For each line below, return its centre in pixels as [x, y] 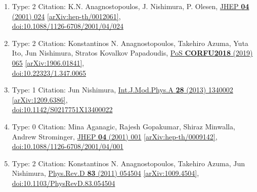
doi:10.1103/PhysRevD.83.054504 [63, 183]
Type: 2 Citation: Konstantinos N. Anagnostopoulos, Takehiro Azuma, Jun [128, 163]
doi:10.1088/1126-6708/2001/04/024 [68, 26]
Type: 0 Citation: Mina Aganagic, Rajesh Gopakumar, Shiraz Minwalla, [123, 126]
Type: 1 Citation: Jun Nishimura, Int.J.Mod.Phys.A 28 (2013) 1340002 [122, 90]
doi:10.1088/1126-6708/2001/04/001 [68, 146]
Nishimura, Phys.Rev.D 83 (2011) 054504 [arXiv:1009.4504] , [105, 173]
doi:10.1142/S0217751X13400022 [62, 109]
